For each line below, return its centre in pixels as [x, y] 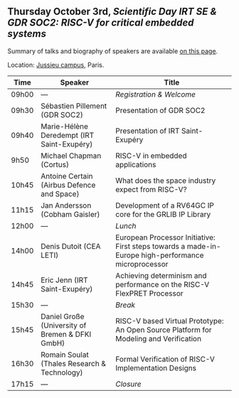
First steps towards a [150, 246]
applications [136, 164]
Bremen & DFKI [66, 334]
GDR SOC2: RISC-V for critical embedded [101, 23]
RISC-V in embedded [151, 156]
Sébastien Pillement [74, 106]
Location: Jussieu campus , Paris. [56, 65]
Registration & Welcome [155, 94]
